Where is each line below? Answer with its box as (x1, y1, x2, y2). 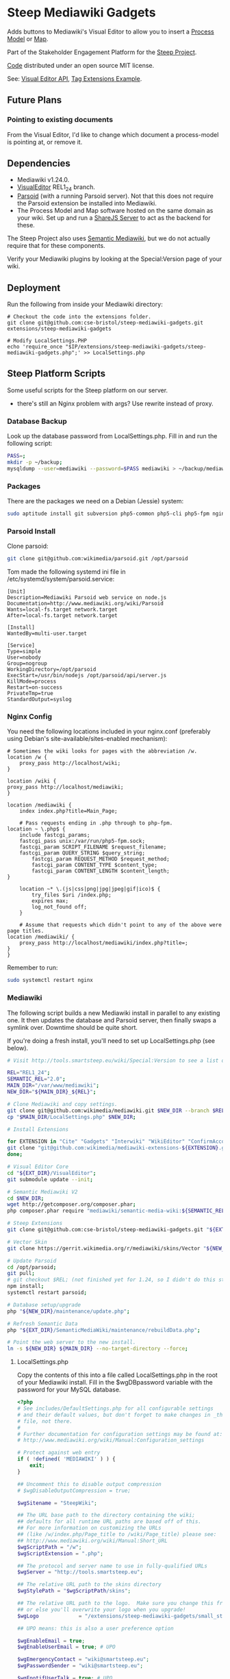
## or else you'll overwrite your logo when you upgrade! (16, 1606, 186, 1613)
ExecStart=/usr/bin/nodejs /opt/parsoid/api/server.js (7, 672, 167, 679)
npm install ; (7, 1283, 44, 1290)
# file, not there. (16, 1417, 73, 1425)
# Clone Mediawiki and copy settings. (7, 1100, 118, 1107)
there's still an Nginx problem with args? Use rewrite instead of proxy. (16, 399, 214, 407)
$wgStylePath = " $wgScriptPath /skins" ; (16, 1587, 131, 1595)
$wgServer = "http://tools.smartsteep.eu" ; (16, 1569, 144, 1576)
